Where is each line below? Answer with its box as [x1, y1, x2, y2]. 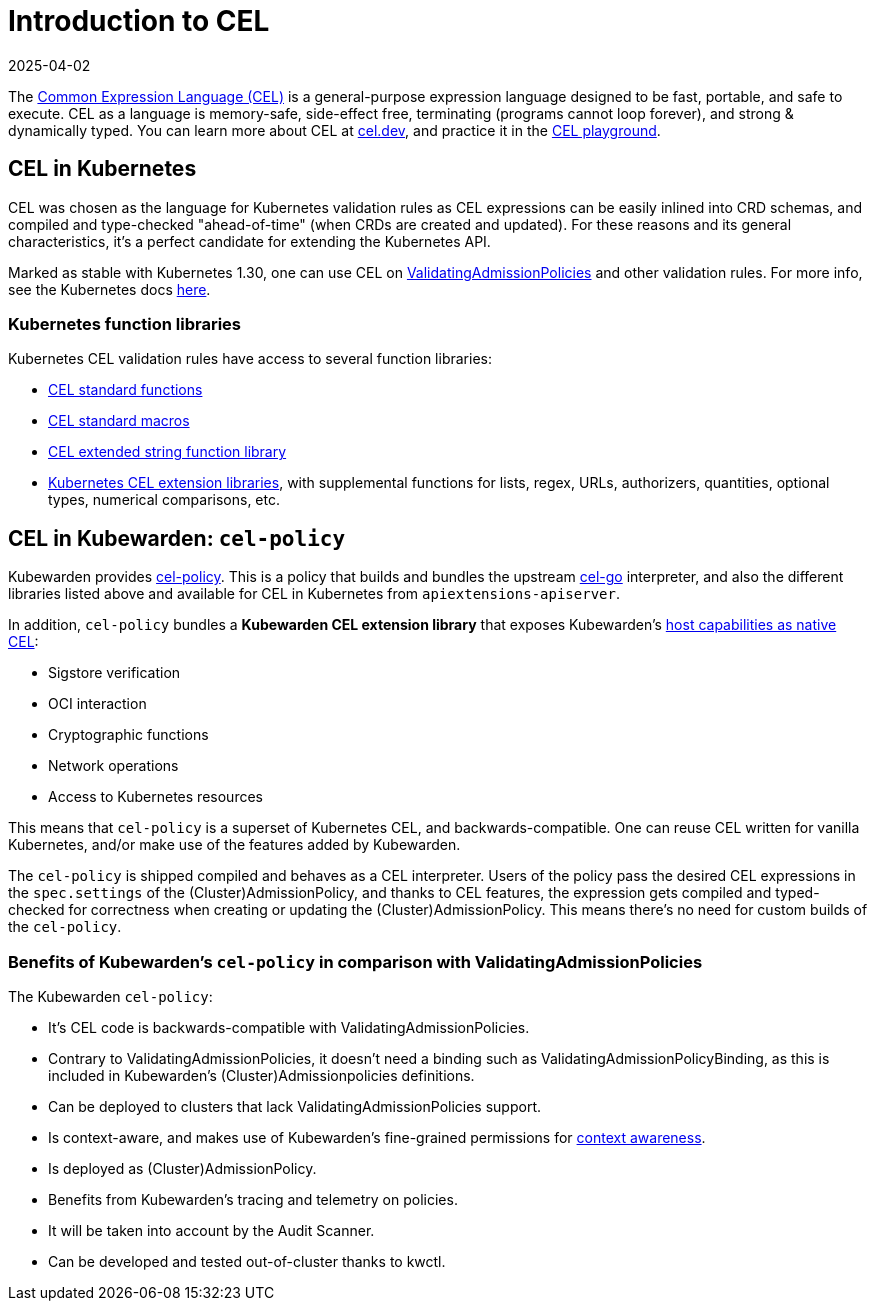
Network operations [48, 757, 179, 775]
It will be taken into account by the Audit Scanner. [48, 1221, 375, 1239]
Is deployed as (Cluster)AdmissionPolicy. [48, 1159, 317, 1177]
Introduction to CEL [8, 4, 270, 38]
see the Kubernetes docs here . [8, 280, 211, 298]
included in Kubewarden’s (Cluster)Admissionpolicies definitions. [48, 1066, 475, 1084]
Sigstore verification [48, 664, 181, 682]
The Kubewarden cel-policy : [8, 987, 213, 1005]
